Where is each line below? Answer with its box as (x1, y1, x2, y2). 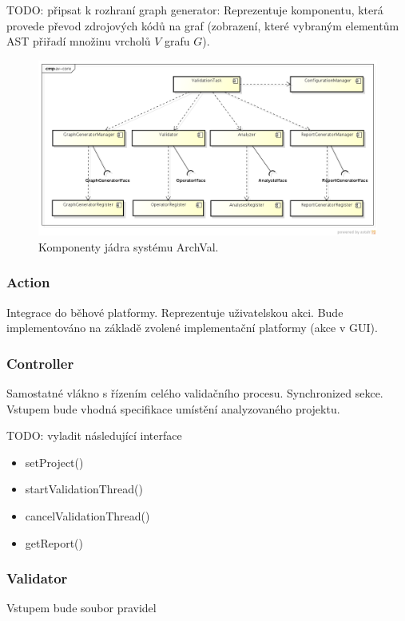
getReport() (25, 534, 83, 551)
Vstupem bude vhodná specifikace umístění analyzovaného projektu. (6, 400, 340, 417)
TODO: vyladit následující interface (6, 427, 182, 444)
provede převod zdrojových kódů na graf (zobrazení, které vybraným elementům (6, 17, 399, 34)
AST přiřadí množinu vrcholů (6, 33, 151, 49)
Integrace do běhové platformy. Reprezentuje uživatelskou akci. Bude (6, 303, 343, 320)
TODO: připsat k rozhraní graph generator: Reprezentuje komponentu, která (6, 2, 383, 18)
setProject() (25, 453, 84, 470)
